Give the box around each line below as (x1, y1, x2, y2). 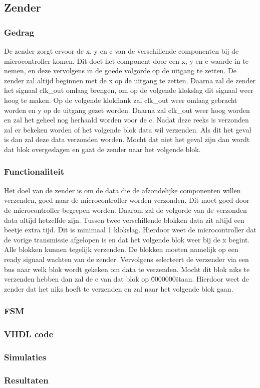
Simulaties (4, 350, 47, 363)
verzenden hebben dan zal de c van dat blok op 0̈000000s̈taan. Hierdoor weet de (4, 274, 249, 284)
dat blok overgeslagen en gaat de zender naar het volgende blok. (4, 144, 201, 154)
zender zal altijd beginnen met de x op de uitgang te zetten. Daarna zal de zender (4, 75, 255, 85)
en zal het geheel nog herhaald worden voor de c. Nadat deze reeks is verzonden (4, 114, 249, 125)
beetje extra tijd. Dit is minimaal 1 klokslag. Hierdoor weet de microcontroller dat (4, 224, 256, 235)
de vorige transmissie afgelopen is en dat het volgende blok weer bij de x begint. (4, 234, 250, 244)
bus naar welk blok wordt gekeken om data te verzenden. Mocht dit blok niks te (4, 264, 250, 274)
